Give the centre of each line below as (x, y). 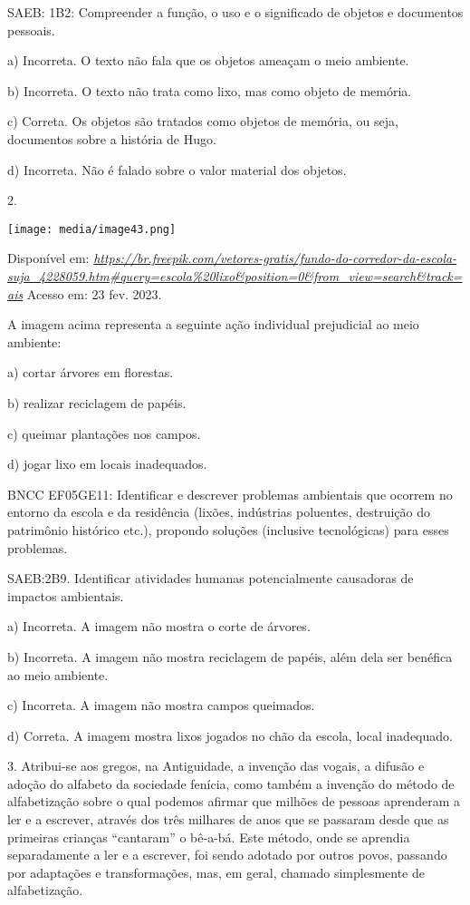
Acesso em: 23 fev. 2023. (94, 293)
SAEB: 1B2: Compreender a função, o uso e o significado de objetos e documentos (235, 12)
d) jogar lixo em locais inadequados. (107, 464)
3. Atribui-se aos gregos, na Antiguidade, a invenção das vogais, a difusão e (216, 766)
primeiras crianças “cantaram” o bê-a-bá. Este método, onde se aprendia (209, 837)
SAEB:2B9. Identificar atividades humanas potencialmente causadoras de (211, 578)
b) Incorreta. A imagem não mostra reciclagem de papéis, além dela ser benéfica (230, 656)
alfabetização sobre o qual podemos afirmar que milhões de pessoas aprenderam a (234, 801)
